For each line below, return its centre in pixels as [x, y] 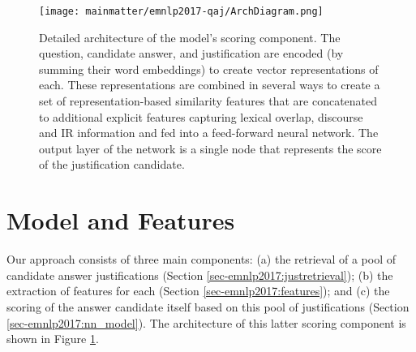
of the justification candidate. [112, 164]
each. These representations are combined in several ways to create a [210, 85]
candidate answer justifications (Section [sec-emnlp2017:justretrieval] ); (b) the [200, 275]
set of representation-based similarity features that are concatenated [208, 101]
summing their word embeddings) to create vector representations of [209, 69]
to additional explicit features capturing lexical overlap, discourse [201, 116]
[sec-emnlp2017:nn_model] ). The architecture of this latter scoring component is [206, 322]
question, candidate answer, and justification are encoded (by [191, 53]
